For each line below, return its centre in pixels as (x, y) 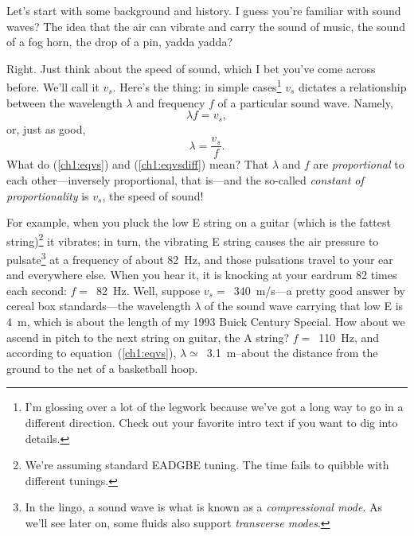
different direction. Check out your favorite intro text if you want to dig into (211, 422)
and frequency (171, 102)
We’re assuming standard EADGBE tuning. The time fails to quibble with (207, 465)
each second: (37, 290)
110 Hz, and (349, 337)
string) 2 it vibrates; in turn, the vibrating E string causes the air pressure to (193, 239)
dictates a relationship (352, 87)
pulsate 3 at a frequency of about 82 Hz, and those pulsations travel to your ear (200, 258)
